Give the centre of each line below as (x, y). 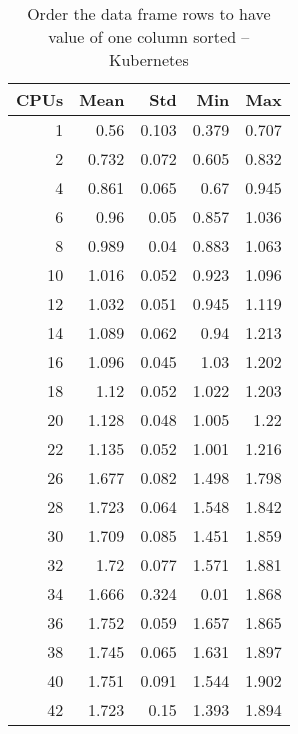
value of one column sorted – (149, 36)
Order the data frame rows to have (149, 13)
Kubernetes (149, 59)
